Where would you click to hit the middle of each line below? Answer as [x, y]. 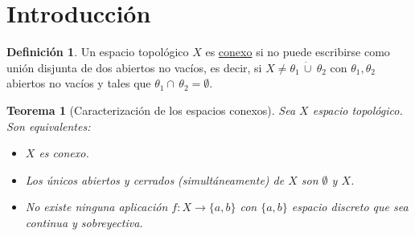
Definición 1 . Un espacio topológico [98, 52]
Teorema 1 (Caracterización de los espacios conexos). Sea [151, 110]
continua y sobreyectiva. [84, 222]
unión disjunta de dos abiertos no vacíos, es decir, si [134, 67]
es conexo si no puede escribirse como [298, 52]
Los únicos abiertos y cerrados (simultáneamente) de [155, 179]
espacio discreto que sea [350, 207]
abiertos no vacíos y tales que [79, 83]
